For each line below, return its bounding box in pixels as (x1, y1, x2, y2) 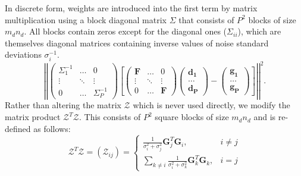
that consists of (178, 13, 234, 26)
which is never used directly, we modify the (133, 99, 290, 111)
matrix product (5, 111, 61, 123)
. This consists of (79, 111, 141, 123)
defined (5, 122, 31, 134)
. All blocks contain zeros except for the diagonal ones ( (24, 25, 227, 37)
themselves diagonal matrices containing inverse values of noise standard (5, 36, 269, 49)
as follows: (33, 122, 71, 134)
